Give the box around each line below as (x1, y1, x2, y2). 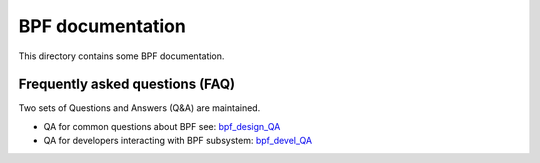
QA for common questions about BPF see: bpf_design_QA (43, 120, 281, 132)
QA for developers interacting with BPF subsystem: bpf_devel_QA (43, 135, 313, 147)
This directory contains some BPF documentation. (18, 50, 225, 62)
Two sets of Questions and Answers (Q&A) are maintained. (18, 102, 261, 114)
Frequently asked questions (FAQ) (18, 76, 236, 93)
